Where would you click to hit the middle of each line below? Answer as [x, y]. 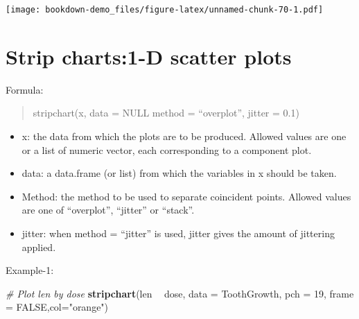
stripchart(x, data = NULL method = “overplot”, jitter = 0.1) [166, 113]
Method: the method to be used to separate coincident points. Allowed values [186, 196]
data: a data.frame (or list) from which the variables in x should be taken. [179, 173]
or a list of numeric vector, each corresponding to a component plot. [167, 149]
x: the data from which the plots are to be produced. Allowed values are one [184, 136]
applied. [39, 247]
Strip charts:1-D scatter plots [149, 56]
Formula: [25, 89]
